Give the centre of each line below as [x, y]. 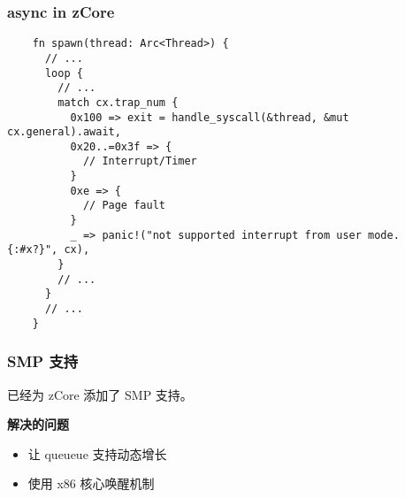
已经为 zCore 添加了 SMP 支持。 [100, 394]
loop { [64, 73]
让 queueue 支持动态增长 [97, 453]
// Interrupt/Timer [140, 161]
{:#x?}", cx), [49, 250]
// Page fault [124, 206]
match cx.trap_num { [118, 102]
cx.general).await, [64, 132]
